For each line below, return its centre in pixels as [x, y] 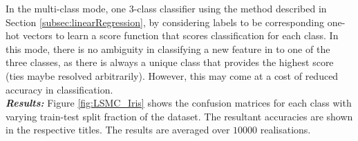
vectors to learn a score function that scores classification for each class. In [180, 35]
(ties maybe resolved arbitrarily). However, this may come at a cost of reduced [172, 75]
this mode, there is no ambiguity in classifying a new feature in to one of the [168, 48]
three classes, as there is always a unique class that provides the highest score [170, 62]
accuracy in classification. [59, 89]
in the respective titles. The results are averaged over [118, 130]
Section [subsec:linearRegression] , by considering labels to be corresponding [165, 22]
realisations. [285, 130]
